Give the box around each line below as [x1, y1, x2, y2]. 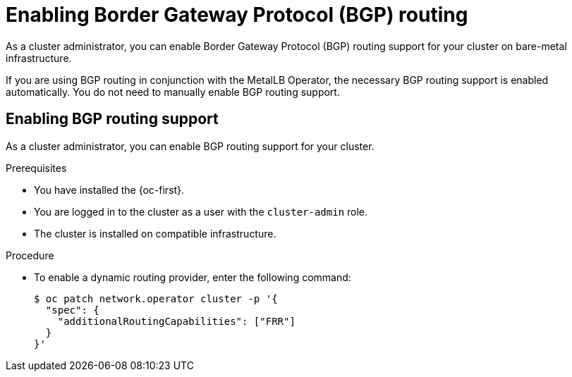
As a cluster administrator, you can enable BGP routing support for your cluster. [6, 140, 375, 152]
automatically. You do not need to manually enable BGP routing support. [6, 85, 340, 98]
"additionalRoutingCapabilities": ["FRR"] [57, 315, 296, 327]
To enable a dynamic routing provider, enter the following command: [34, 271, 351, 283]
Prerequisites [6, 161, 67, 174]
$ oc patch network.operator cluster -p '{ [34, 292, 278, 304]
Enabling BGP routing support [6, 110, 219, 128]
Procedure [6, 249, 54, 261]
